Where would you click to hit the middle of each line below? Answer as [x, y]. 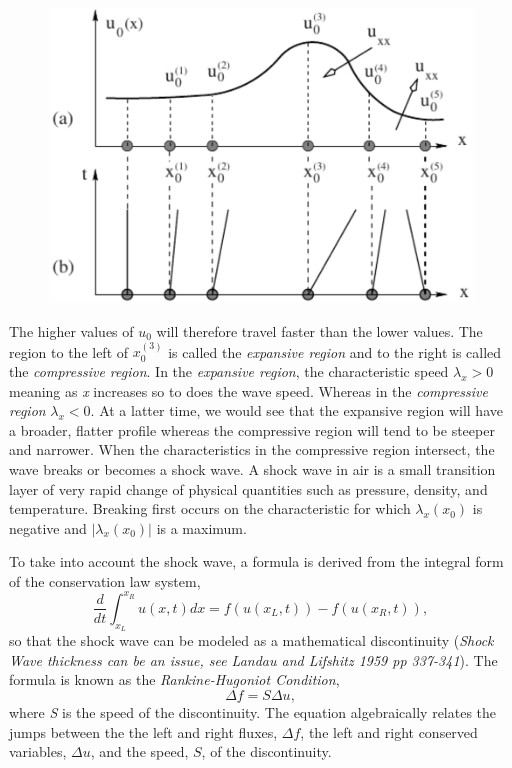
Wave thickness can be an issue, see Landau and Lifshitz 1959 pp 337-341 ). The [253, 659]
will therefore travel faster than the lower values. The [319, 330]
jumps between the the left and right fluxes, [143, 731]
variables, [38, 751]
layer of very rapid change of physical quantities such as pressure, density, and [248, 488]
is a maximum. [201, 527]
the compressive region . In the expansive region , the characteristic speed [229, 370]
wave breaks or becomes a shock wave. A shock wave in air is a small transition [252, 468]
